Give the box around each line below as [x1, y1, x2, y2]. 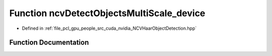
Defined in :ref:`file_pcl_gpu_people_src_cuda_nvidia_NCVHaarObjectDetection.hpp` [22, 25, 197, 31]
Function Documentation [9, 38, 89, 47]
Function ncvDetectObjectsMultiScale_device [9, 8, 206, 19]
